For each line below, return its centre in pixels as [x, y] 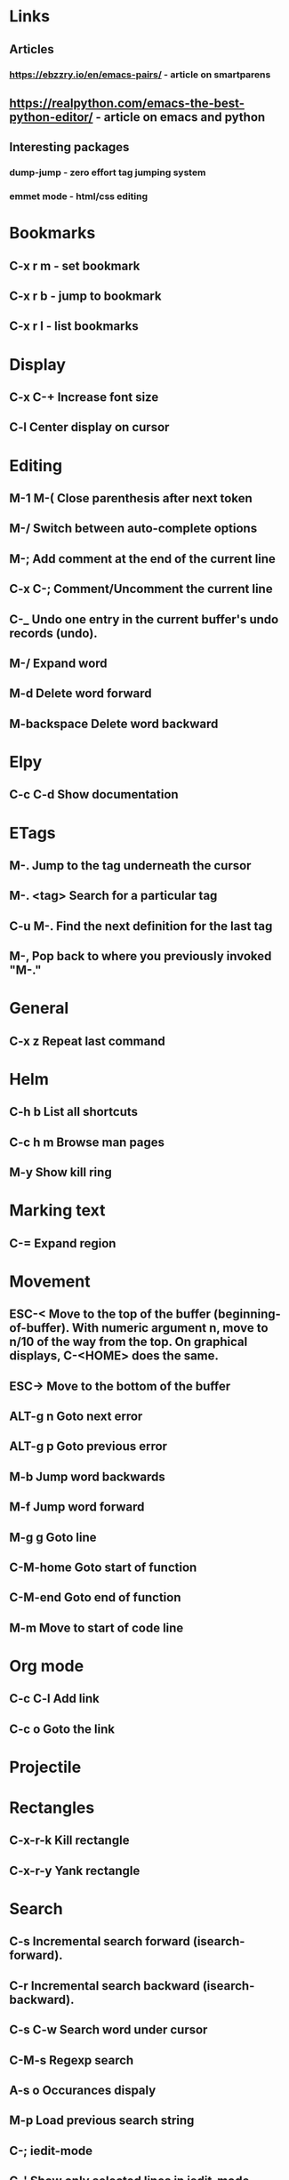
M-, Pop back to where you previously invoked [140, 956]
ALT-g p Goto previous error [88, 1447]
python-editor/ [51, 117]
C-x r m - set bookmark [75, 265]
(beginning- [247, 1314]
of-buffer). [39, 1328]
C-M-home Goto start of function [103, 1567]
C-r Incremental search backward [104, 1986]
